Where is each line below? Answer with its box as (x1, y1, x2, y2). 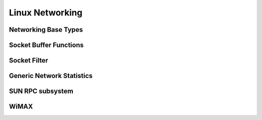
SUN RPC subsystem (9, 87, 74, 95)
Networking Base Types (9, 26, 83, 34)
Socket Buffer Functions (9, 41, 84, 49)
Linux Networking (9, 7, 82, 18)
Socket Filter (9, 56, 49, 65)
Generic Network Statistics (9, 72, 93, 80)
